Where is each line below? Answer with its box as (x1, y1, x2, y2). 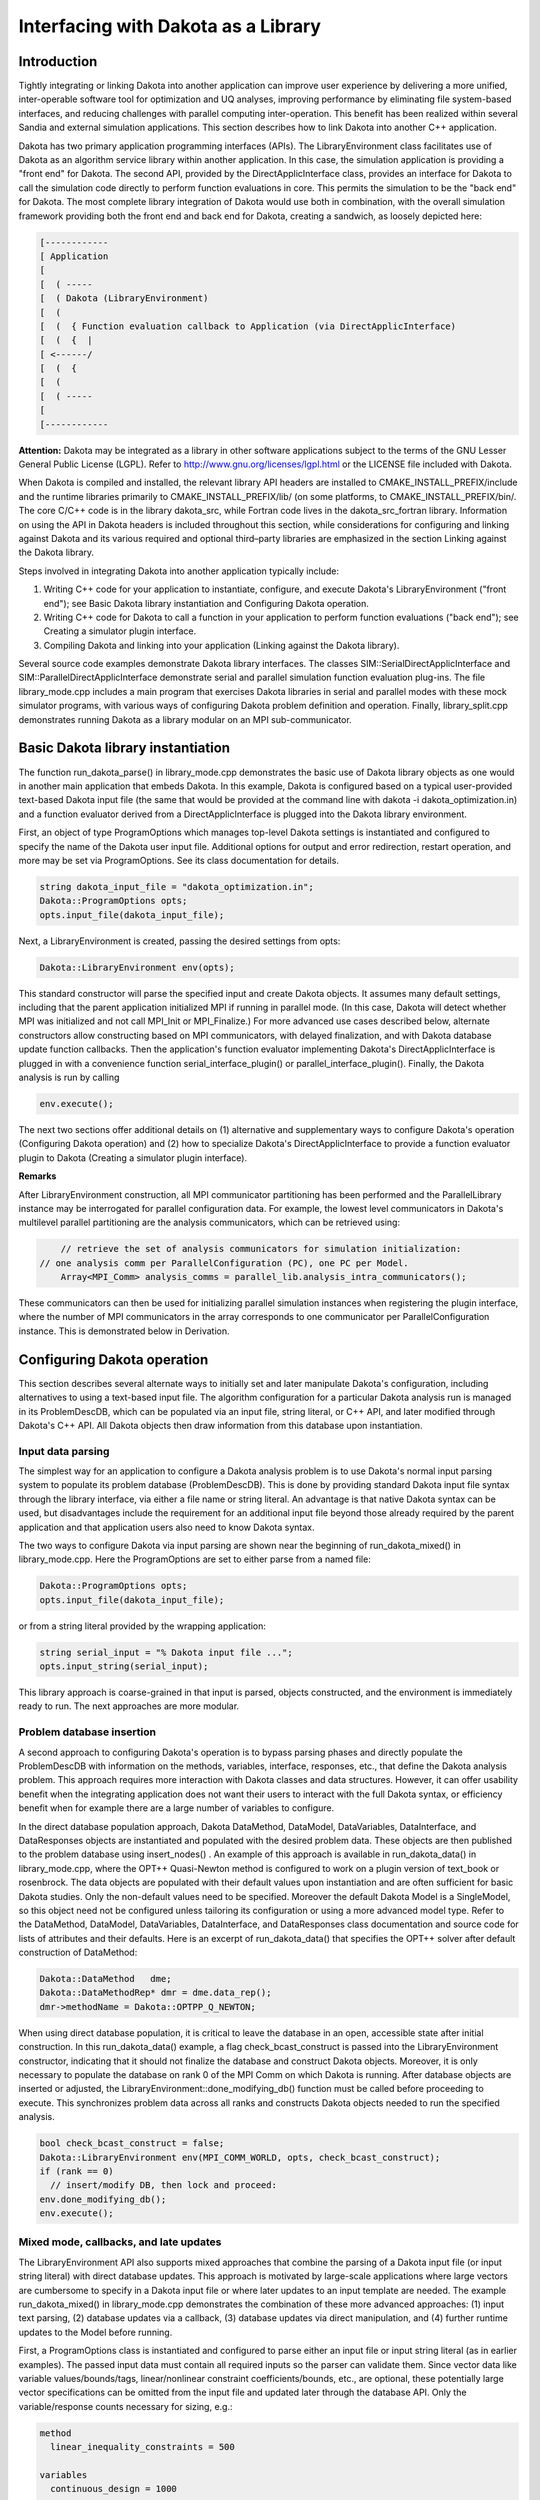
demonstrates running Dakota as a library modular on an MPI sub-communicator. (18, 713, 352, 725)
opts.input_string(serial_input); (39, 1661, 209, 1672)
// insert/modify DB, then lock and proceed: (50, 2180, 277, 2191)
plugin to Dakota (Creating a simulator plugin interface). (18, 1151, 248, 1164)
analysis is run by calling (18, 1071, 120, 1083)
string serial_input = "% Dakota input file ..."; (39, 1646, 294, 1658)
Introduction (18, 53, 98, 70)
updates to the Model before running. (18, 2326, 173, 2338)
